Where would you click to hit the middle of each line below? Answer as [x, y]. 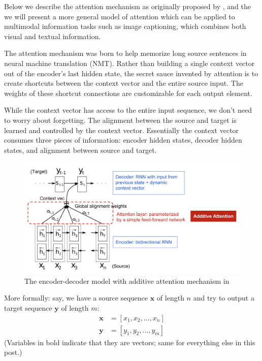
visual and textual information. [53, 36]
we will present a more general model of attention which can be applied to [120, 16]
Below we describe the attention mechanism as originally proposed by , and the [127, 6]
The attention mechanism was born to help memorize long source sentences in [125, 53]
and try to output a [224, 298]
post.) [13, 352]
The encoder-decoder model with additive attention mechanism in [127, 281]
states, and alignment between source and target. [80, 150]
